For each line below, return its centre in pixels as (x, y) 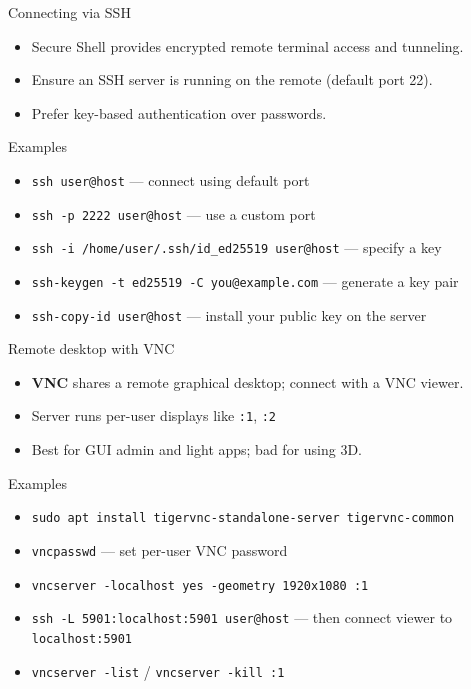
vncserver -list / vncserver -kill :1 (158, 670)
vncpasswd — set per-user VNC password (159, 549)
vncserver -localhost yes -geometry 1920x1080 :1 (200, 585)
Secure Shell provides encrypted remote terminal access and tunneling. (247, 45)
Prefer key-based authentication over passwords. (179, 112)
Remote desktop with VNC (91, 348)
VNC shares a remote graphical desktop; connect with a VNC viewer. (247, 381)
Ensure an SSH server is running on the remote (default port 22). (232, 79)
